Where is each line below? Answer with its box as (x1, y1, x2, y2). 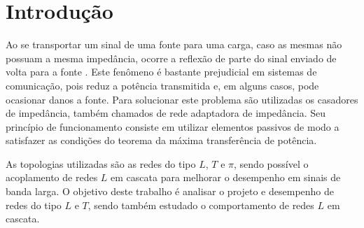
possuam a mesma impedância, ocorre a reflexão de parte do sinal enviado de (6, 50, 337, 65)
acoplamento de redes (6, 170, 98, 185)
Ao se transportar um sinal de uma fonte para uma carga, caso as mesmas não (6, 37, 342, 52)
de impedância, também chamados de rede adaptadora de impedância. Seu (6, 106, 326, 120)
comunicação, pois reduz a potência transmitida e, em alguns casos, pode (6, 78, 319, 92)
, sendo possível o (234, 156, 309, 171)
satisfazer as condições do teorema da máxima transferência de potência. (6, 133, 317, 148)
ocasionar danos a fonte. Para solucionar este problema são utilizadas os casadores (6, 92, 358, 106)
